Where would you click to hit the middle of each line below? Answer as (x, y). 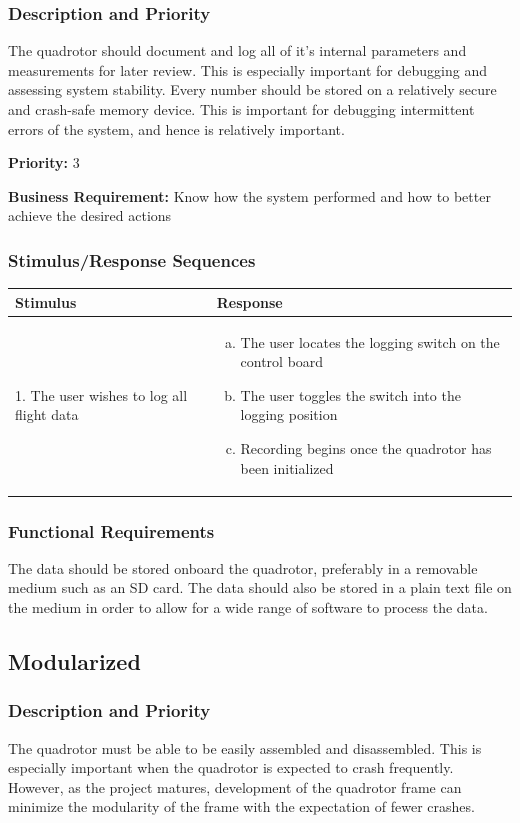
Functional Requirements (111, 530)
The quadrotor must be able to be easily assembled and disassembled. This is (245, 747)
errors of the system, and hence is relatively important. (176, 128)
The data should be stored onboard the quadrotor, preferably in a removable (243, 567)
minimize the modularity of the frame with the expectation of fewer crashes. (241, 806)
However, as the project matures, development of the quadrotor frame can (235, 786)
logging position (289, 414)
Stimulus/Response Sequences (132, 259)
